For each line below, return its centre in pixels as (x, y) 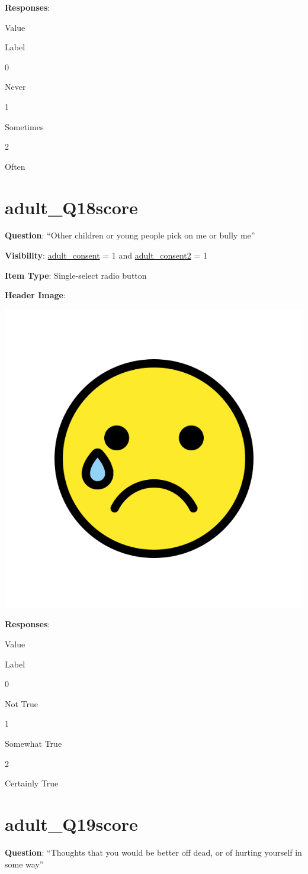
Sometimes (24, 126)
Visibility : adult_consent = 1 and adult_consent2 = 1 (106, 255)
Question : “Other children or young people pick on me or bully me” (130, 235)
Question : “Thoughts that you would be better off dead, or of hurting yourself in (153, 852)
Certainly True (32, 783)
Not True (22, 703)
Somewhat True (33, 743)
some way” (24, 864)
